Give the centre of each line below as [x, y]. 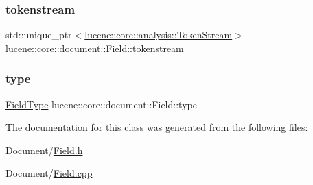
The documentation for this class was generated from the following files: [157, 127]
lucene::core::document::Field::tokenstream [95, 48]
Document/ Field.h [44, 150]
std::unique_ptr [39, 35]
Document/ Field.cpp [49, 173]
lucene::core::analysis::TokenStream [159, 35]
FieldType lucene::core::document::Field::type [101, 104]
